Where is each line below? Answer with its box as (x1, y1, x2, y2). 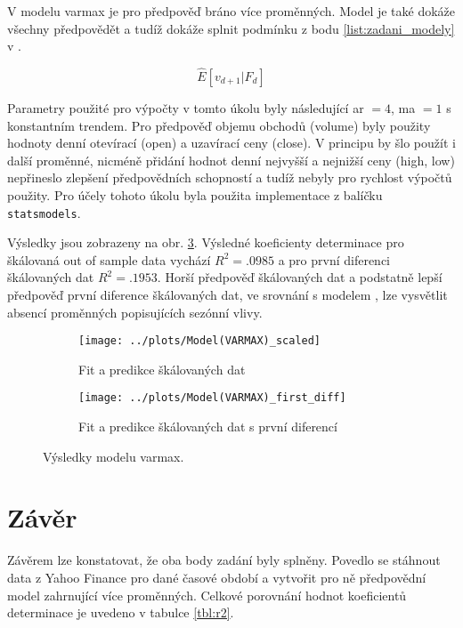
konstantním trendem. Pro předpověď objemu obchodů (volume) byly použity (7, 116, 431, 134)
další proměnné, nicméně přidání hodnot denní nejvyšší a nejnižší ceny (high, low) (7, 150, 455, 169)
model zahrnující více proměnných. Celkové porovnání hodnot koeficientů (7, 585, 407, 604)
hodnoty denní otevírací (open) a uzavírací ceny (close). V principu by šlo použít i (7, 133, 456, 152)
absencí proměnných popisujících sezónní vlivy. (7, 302, 263, 321)
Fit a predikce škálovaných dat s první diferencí (78, 417, 337, 436)
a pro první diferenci (278, 250, 391, 269)
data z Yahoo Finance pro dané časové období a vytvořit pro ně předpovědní (7, 568, 426, 586)
